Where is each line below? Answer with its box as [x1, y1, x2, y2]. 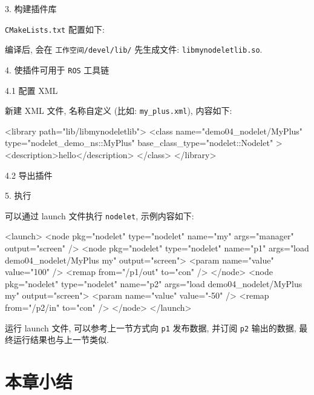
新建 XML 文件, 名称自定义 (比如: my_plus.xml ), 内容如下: [5, 104, 232, 117]
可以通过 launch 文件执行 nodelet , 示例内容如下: [5, 209, 194, 222]
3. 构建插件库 [5, 2, 57, 15]
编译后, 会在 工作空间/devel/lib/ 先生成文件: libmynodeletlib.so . [5, 43, 263, 56]
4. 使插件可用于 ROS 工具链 [5, 63, 110, 76]
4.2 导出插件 [5, 168, 53, 181]
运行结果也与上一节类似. [13, 333, 109, 346]
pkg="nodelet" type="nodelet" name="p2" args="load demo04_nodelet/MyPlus [5, 277, 303, 290]
